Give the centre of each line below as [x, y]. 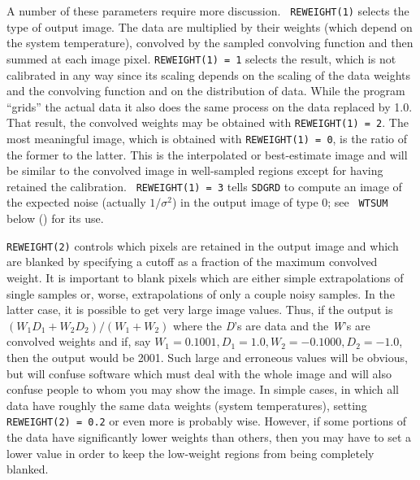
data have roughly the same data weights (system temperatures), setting [187, 405]
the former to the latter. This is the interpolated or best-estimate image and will [207, 154]
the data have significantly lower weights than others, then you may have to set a [209, 436]
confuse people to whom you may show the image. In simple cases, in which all [203, 389]
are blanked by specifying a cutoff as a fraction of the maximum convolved [192, 262]
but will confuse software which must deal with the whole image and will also [199, 373]
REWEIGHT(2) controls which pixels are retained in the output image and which [203, 245]
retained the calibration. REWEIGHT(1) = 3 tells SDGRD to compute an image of [204, 186]
